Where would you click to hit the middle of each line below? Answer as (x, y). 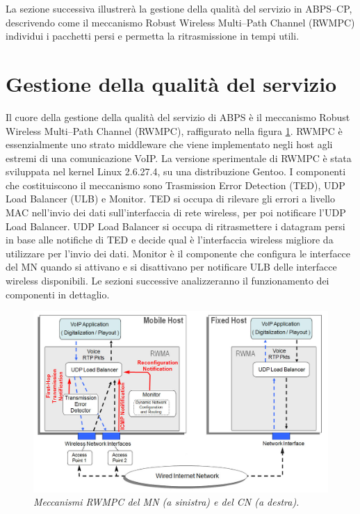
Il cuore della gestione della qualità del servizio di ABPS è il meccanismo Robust (178, 117)
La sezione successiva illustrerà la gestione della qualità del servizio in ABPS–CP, (179, 8)
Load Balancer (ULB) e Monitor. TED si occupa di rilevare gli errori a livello (171, 199)
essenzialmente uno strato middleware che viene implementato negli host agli (169, 144)
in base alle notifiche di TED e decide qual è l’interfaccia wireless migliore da (170, 240)
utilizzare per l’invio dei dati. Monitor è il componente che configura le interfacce (178, 253)
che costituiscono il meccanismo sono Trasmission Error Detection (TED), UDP (175, 185)
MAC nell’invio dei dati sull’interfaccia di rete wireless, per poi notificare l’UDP (176, 212)
